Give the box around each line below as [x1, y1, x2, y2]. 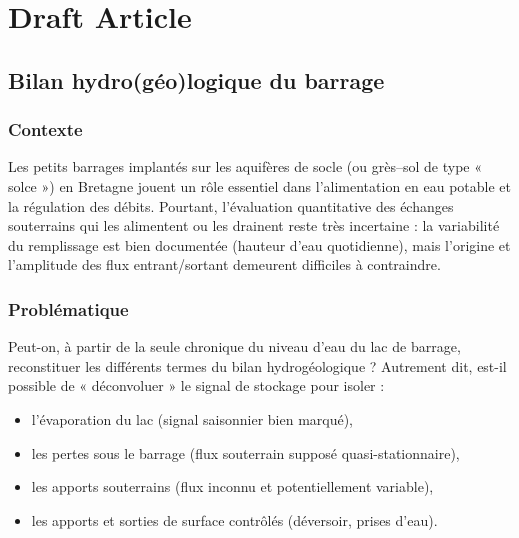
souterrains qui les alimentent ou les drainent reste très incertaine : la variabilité [8, 215, 500, 236]
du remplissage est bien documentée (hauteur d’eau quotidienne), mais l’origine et [8, 234, 511, 255]
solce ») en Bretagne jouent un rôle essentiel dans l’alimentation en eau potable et [8, 175, 511, 196]
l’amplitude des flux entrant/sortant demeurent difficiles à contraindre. [8, 254, 441, 275]
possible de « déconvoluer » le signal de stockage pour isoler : [8, 375, 385, 396]
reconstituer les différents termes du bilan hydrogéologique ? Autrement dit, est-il [8, 355, 507, 376]
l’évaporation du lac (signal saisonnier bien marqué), [31, 408, 354, 429]
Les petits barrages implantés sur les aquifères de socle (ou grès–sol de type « [8, 156, 482, 177]
